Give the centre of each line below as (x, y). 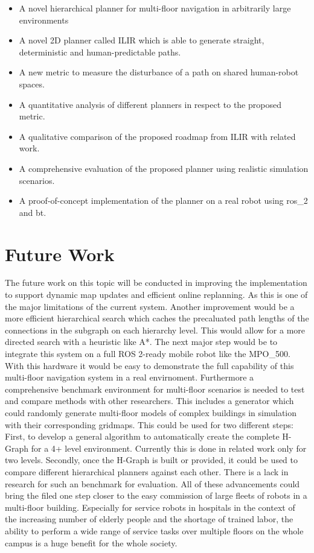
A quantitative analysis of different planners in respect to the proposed (150, 104)
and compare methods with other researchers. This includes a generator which (149, 401)
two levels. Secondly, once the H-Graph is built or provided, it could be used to (152, 460)
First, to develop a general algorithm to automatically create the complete (142, 436)
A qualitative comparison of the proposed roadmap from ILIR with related (157, 136)
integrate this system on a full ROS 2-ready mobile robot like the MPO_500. (148, 353)
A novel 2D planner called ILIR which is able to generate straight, (142, 40)
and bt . (33, 212)
